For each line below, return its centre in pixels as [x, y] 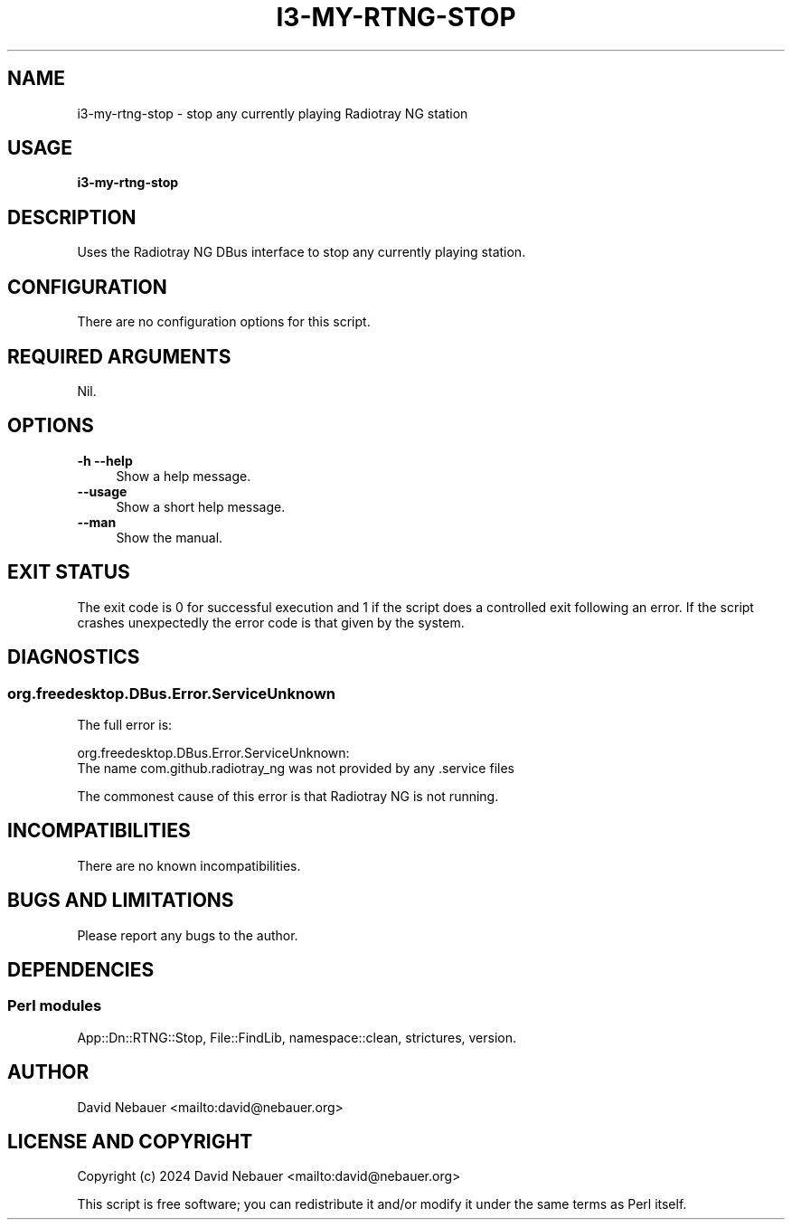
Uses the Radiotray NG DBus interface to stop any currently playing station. [302, 252]
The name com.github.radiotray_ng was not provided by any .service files [296, 768]
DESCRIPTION [72, 217]
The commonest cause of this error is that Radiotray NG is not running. [288, 796]
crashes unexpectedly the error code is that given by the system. [271, 622]
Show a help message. [184, 476]
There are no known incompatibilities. [189, 865]
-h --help [105, 460]
